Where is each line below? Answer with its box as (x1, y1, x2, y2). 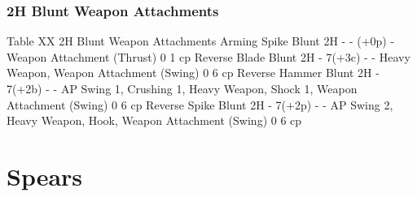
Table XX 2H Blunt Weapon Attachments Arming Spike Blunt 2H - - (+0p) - (7, 32, 395, 49)
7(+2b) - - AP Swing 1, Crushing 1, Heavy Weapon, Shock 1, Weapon (7, 80, 358, 96)
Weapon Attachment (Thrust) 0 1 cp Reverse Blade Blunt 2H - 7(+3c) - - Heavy (7, 48, 410, 65)
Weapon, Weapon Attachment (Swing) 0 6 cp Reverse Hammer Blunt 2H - (7, 64, 380, 81)
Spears (7, 159, 83, 192)
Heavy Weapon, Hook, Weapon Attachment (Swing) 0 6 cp (7, 112, 302, 129)
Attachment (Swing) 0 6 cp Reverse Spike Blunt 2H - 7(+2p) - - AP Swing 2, (7, 96, 393, 113)
